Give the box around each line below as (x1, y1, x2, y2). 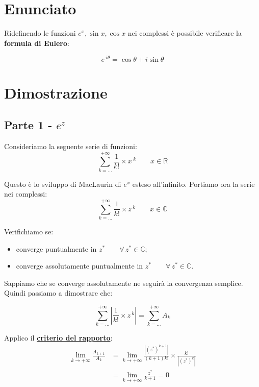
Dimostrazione (4, 82, 108, 103)
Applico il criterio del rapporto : (4, 332, 113, 343)
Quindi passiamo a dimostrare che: (4, 287, 113, 298)
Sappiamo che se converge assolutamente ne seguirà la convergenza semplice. (4, 277, 243, 288)
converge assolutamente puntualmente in (16, 260, 143, 271)
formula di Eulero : (4, 37, 69, 48)
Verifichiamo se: (4, 226, 54, 236)
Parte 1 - (4, 117, 53, 133)
